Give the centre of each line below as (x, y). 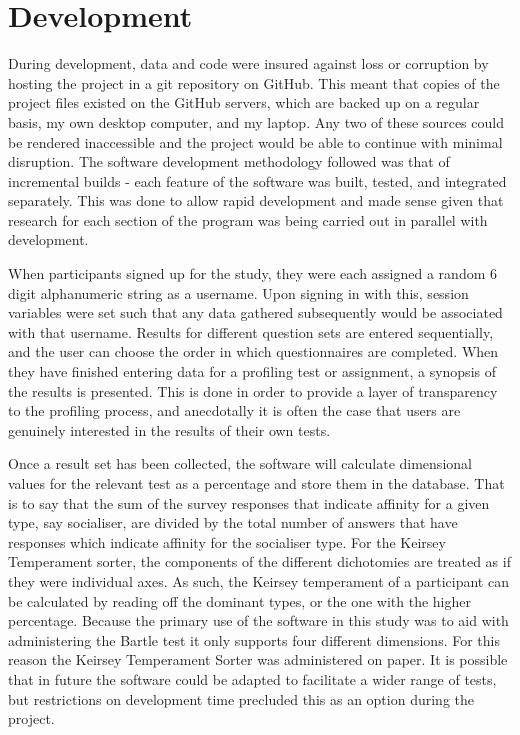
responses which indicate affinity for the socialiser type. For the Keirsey (227, 541)
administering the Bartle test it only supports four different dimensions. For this (254, 639)
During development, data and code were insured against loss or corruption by (248, 63)
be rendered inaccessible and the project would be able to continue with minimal (255, 141)
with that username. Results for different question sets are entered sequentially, (251, 331)
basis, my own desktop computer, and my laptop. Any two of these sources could (256, 121)
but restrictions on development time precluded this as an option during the (241, 698)
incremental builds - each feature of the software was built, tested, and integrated (257, 180)
